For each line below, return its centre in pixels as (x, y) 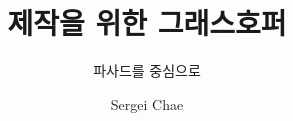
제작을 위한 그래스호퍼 (147, 22)
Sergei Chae (147, 103)
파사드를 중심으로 (147, 70)
